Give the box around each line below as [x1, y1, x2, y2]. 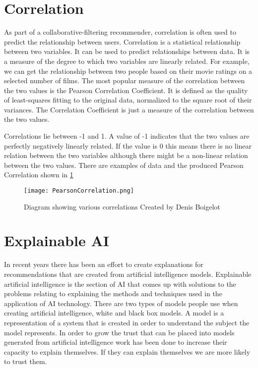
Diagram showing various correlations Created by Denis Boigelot [24, 201, 220, 211]
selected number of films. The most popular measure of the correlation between [4, 75, 245, 86]
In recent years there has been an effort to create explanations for [4, 259, 203, 269]
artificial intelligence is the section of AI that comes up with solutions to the [4, 278, 236, 289]
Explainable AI [4, 230, 109, 251]
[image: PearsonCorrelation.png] [24, 187, 134, 195]
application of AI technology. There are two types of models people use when [4, 298, 238, 308]
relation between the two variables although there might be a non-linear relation [4, 150, 248, 160]
